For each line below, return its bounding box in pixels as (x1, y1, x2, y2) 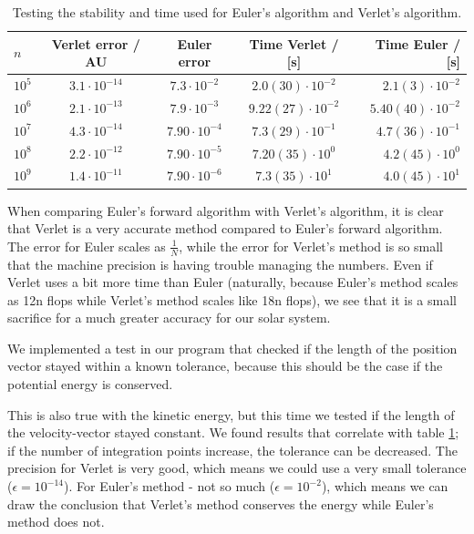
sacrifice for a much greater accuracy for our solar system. (7, 308, 331, 327)
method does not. (7, 512, 105, 531)
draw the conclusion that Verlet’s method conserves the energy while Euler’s (7, 494, 434, 513)
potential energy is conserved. (7, 375, 173, 394)
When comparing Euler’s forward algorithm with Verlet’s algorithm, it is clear (7, 200, 444, 220)
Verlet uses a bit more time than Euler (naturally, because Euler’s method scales (7, 272, 459, 292)
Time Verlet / (249, 34, 339, 53)
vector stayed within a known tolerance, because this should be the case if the (7, 356, 443, 375)
